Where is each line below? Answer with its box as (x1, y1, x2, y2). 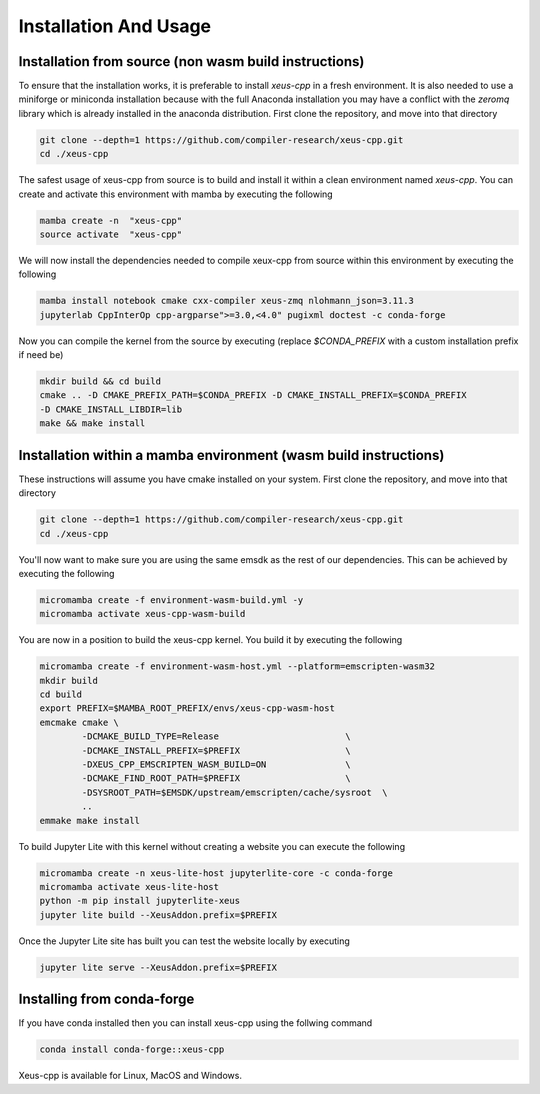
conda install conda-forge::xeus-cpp (39, 1044, 225, 1055)
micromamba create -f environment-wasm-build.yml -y (39, 594, 304, 605)
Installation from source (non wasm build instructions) (18, 53, 365, 70)
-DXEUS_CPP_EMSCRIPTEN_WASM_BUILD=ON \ (81, 758, 351, 770)
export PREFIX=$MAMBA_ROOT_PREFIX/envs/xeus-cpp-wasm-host (39, 703, 335, 714)
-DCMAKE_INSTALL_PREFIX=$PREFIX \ (81, 745, 351, 756)
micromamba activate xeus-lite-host (39, 881, 220, 892)
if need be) (18, 349, 64, 361)
